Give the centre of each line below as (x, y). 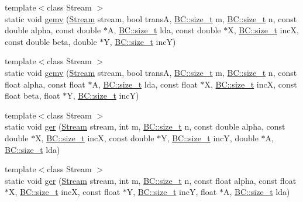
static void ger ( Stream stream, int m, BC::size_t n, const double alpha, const (145, 126)
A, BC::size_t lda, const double (164, 30)
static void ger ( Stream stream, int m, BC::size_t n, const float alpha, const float (151, 180)
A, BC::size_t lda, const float (145, 84)
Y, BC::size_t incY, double (210, 137)
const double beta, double (51, 41)
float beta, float (32, 95)
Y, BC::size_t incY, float (172, 192)
